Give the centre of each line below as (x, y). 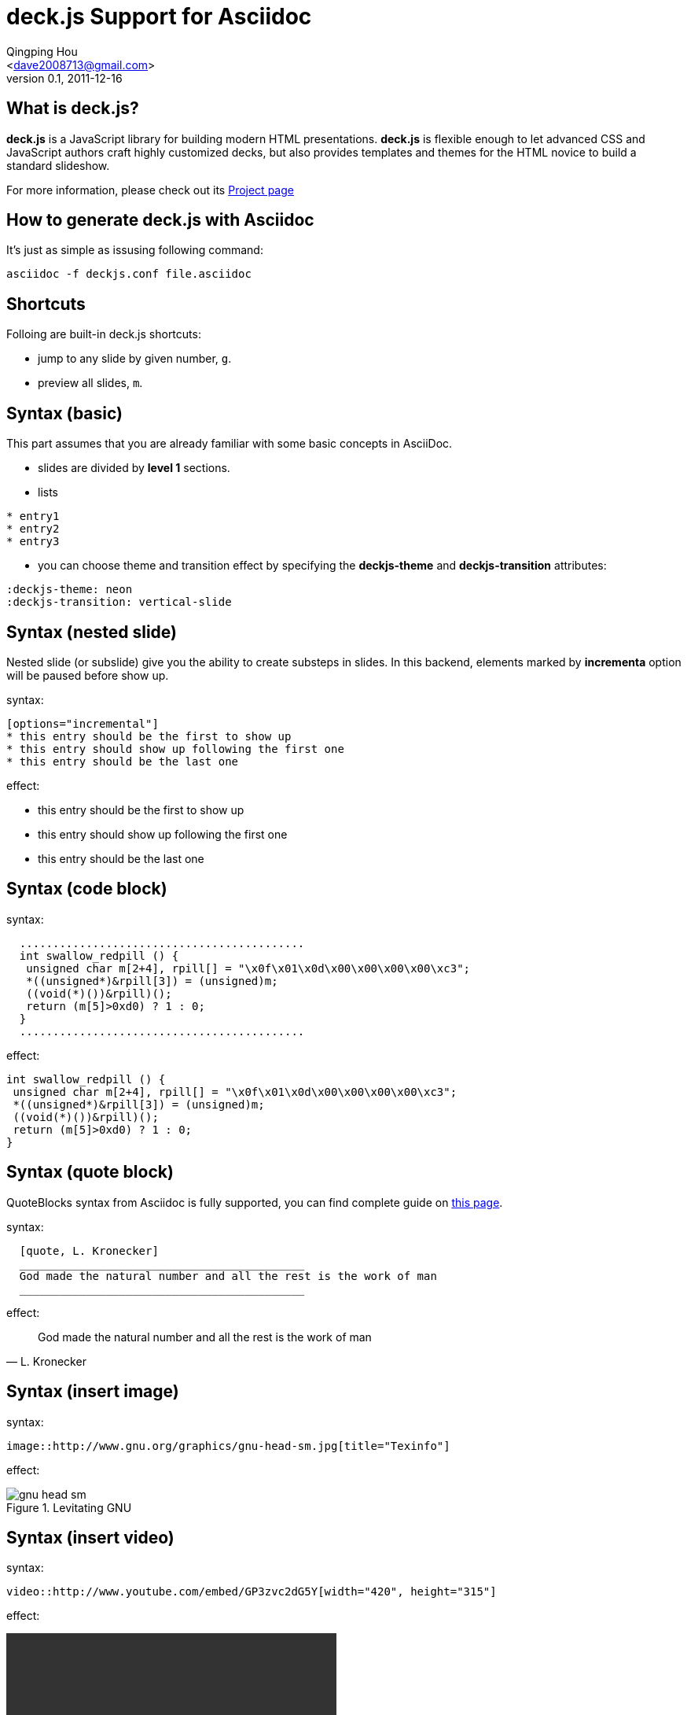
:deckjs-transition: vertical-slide (119, 602)
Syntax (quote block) (90, 1172)
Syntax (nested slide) (92, 632)
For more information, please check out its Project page (150, 190)
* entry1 (33, 516)
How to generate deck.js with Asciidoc (160, 220)
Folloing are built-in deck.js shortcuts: (104, 334)
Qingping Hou (42, 51)
